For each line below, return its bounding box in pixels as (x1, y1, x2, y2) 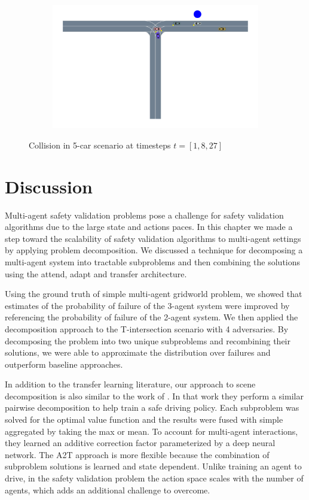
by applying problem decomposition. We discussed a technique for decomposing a (5, 244, 303, 256)
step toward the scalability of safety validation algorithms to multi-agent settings (5, 232, 301, 244)
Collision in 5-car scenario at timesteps (29, 138, 171, 151)
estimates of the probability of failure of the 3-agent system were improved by (5, 299, 290, 311)
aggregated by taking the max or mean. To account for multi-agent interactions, (5, 425, 298, 437)
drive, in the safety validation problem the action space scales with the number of (5, 472, 304, 484)
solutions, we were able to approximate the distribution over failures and (5, 346, 271, 359)
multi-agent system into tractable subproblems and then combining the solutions (5, 255, 301, 268)
